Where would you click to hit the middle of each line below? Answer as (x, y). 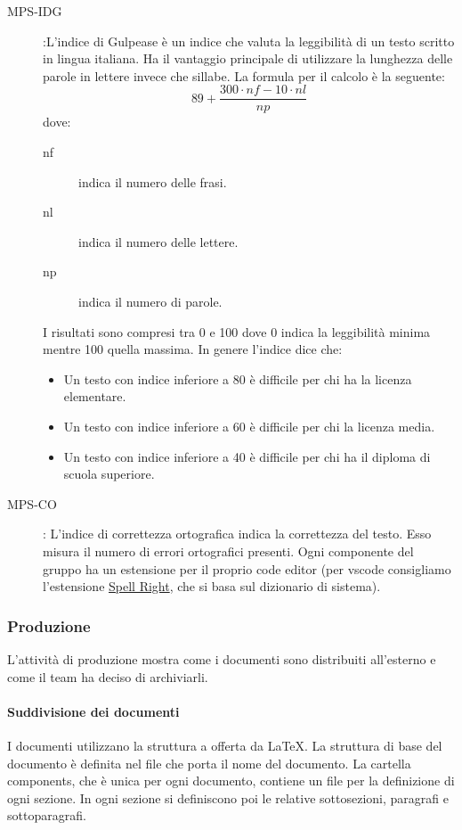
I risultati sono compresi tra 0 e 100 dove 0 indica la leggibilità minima (237, 331)
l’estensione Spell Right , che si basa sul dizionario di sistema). (212, 586)
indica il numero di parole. (150, 301)
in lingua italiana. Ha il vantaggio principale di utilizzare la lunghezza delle (248, 58)
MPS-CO (32, 503)
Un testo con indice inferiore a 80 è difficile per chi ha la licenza (238, 378)
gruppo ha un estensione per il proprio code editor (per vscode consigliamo (247, 568)
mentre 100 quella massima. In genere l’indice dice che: (193, 349)
